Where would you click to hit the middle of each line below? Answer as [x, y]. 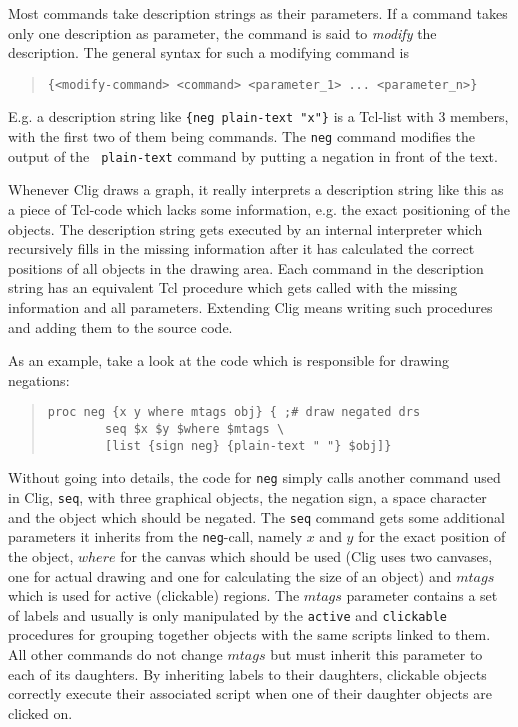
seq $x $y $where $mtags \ [195, 429]
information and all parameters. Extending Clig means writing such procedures [250, 306]
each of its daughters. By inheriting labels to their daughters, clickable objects [247, 673]
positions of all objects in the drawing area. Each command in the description [246, 267]
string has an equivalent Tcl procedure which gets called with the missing [233, 287]
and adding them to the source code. [120, 326]
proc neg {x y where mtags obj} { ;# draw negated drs [234, 412]
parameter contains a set [422, 595]
